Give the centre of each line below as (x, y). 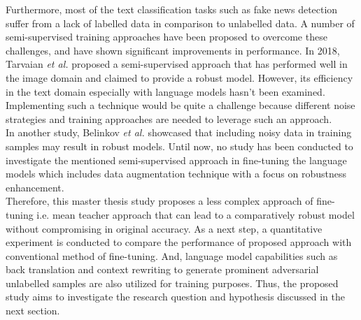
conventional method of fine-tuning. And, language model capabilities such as (172, 255)
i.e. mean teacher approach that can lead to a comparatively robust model (196, 214)
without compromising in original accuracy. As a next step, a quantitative (164, 228)
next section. (33, 311)
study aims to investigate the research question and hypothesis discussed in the (175, 297)
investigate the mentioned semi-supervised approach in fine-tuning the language (176, 160)
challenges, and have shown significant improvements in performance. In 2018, (173, 50)
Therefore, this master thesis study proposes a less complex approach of (160, 201)
